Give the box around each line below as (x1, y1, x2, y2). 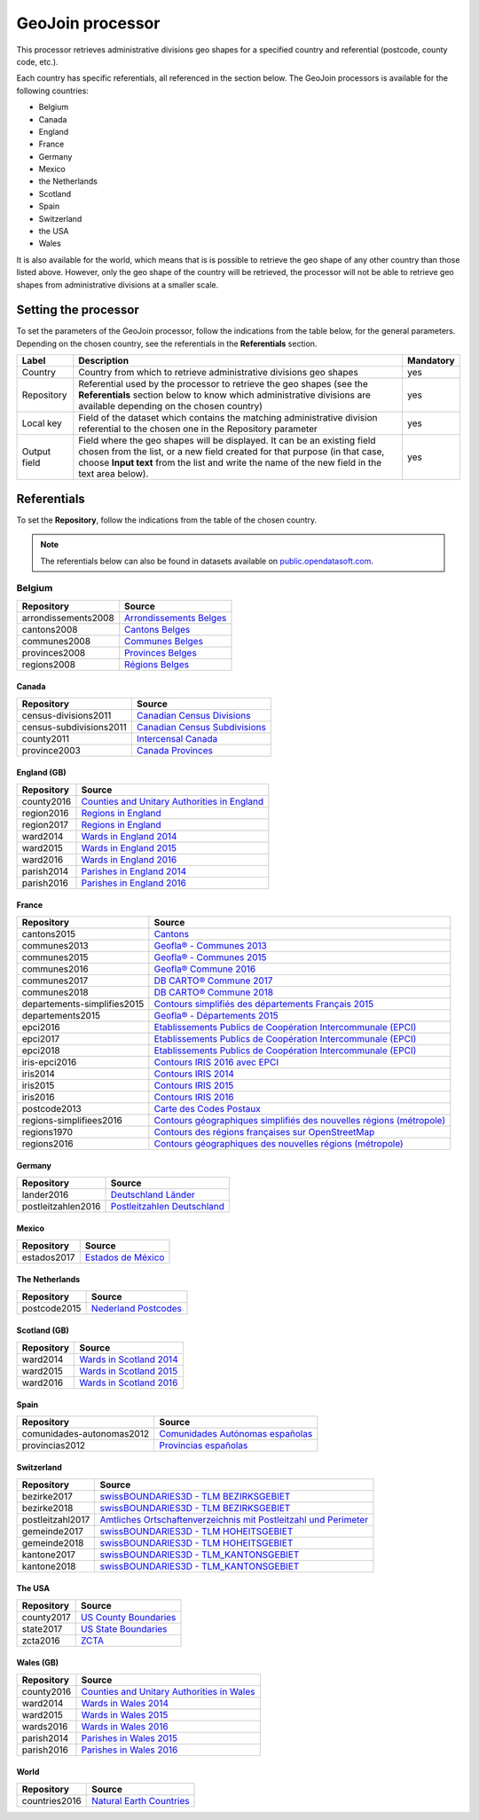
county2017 (21, 1611, 71, 1623)
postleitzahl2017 (21, 1513, 90, 1525)
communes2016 (21, 963, 89, 975)
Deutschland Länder (110, 1188, 195, 1201)
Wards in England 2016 (81, 853, 177, 865)
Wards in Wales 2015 (81, 1708, 169, 1721)
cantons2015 (21, 927, 75, 940)
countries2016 (21, 1794, 82, 1807)
